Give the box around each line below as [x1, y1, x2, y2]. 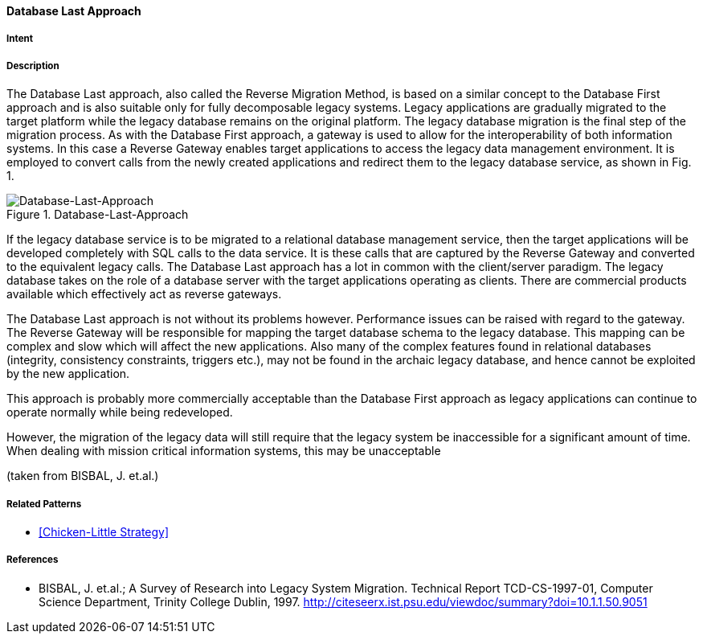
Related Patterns [6, 498, 82, 510]
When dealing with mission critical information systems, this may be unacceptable [6, 444, 441, 458]
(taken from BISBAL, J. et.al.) [6, 469, 159, 483]
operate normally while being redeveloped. [6, 405, 233, 420]
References [6, 554, 59, 566]
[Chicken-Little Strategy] [39, 524, 170, 539]
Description [6, 59, 59, 72]
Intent [6, 33, 34, 45]
